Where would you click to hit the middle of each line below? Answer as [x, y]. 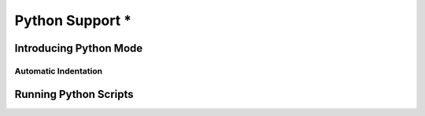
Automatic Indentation [58, 71]
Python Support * [73, 20]
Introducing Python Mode [79, 48]
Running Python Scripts [74, 94]
